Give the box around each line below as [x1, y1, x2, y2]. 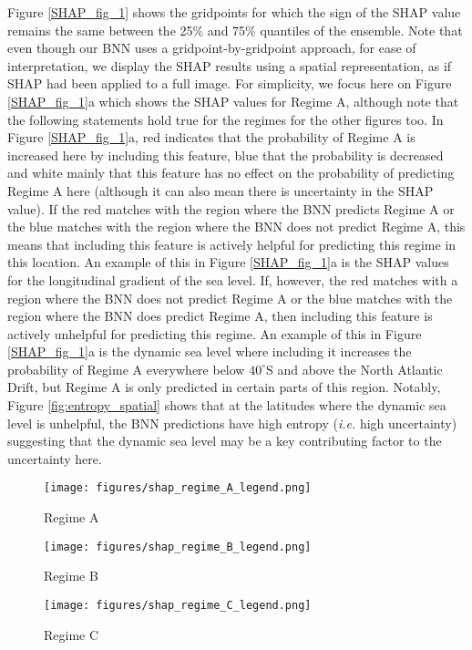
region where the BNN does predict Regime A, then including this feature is [7, 306, 433, 325]
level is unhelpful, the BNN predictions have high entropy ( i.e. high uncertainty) [7, 413, 457, 432]
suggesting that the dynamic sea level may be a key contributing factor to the [7, 431, 442, 450]
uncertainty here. [7, 449, 102, 468]
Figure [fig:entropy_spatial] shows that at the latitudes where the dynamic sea [7, 396, 446, 415]
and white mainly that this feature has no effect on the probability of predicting [7, 163, 455, 182]
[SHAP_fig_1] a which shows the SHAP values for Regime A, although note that [7, 91, 459, 110]
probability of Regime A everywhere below [7, 359, 245, 378]
